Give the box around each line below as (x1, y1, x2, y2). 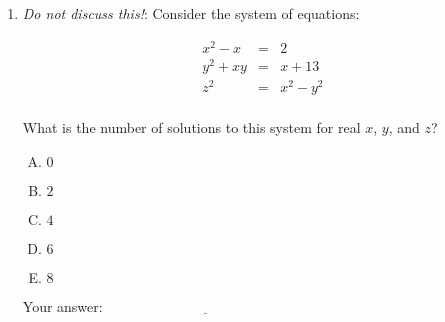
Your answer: (22, 295, 103, 316)
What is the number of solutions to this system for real (22, 116, 361, 137)
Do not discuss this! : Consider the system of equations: (22, 3, 360, 23)
